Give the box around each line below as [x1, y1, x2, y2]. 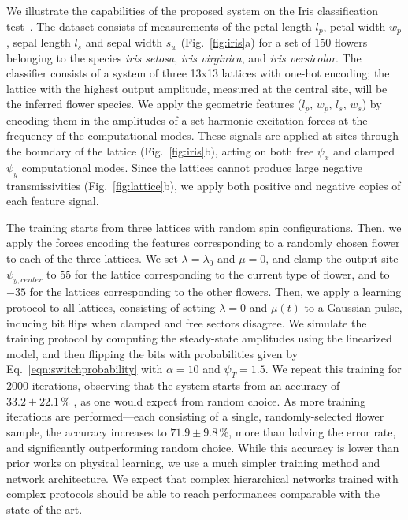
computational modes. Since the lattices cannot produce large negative [21, 159, 363, 175]
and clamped [332, 143, 395, 159]
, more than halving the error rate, [228, 423, 396, 440]
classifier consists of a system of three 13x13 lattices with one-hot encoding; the [6, 65, 390, 81]
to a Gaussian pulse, [304, 299, 402, 316]
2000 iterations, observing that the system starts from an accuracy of [6, 377, 340, 394]
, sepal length [6, 34, 71, 51]
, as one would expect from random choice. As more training [73, 392, 366, 409]
